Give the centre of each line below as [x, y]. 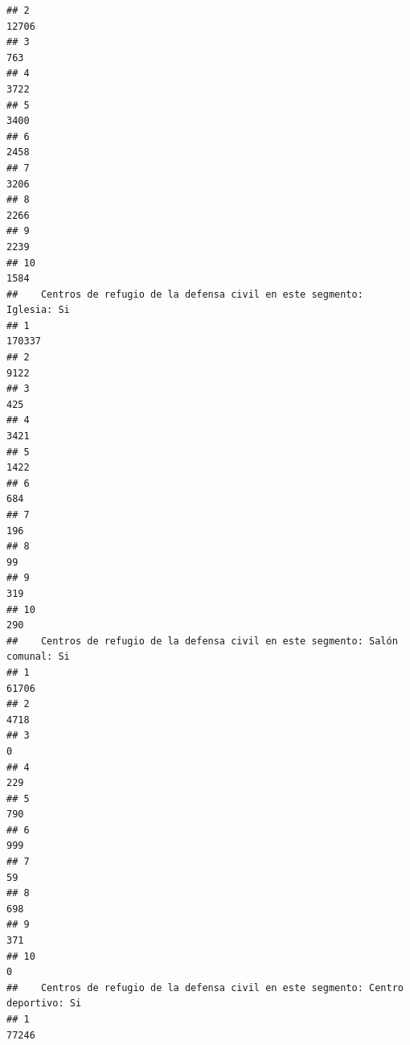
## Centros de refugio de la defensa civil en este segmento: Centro [205, 987]
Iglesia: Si [38, 310]
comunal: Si [38, 657]
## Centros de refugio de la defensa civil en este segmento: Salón [202, 641]
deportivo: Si [44, 1004]
